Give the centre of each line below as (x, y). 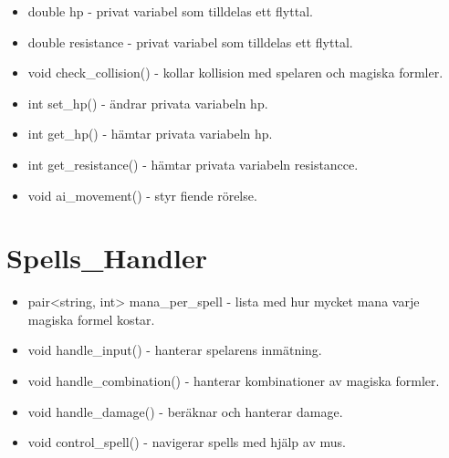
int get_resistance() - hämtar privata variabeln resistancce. (193, 164)
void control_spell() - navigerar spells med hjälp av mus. (187, 442)
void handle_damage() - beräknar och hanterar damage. (185, 411)
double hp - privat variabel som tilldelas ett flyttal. (170, 11)
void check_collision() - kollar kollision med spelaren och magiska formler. (235, 73)
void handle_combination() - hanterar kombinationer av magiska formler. (234, 381)
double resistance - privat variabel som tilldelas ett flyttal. (190, 42)
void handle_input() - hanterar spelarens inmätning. (175, 350)
